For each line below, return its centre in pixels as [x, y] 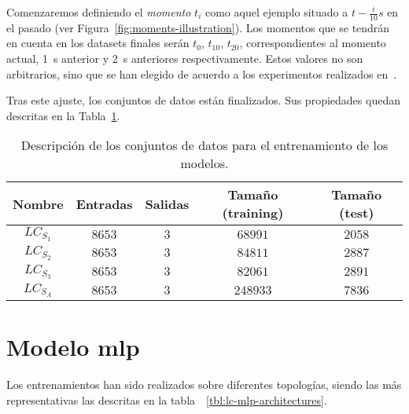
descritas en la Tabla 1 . [63, 115]
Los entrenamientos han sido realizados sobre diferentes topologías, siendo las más [204, 385]
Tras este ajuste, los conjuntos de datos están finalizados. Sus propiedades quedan [203, 100]
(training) [253, 213]
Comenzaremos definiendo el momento [99, 12]
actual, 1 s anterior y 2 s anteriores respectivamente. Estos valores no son [185, 59]
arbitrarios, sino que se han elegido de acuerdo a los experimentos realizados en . [202, 73]
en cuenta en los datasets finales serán [98, 43]
